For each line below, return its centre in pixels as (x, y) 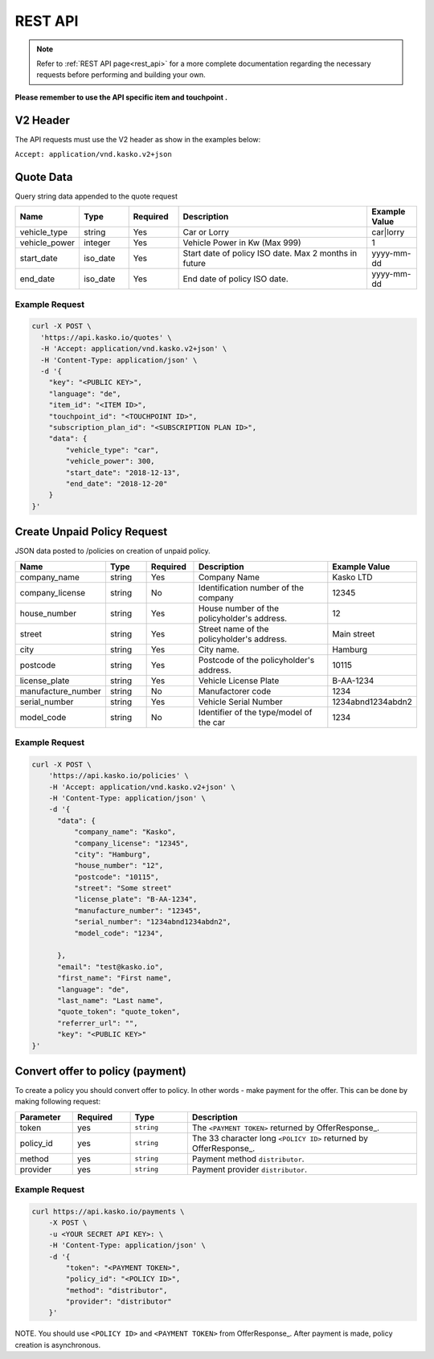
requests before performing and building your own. (121, 75)
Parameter (40, 1117)
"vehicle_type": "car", (113, 450)
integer (97, 243)
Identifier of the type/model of (255, 712)
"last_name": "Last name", (111, 1000)
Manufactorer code (235, 691)
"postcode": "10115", (117, 877)
